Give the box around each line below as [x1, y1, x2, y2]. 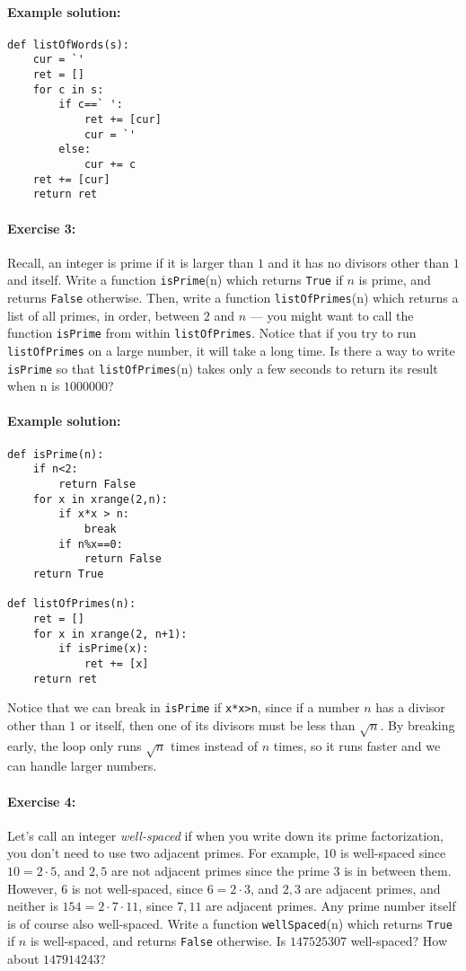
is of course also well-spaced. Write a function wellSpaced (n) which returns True [7, 914, 453, 932]
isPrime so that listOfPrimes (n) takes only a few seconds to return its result [7, 358, 438, 377]
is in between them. [344, 861, 452, 879]
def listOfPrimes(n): [7, 597, 136, 611]
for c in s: [32, 83, 104, 96]
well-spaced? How [350, 931, 448, 950]
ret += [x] [84, 657, 149, 670]
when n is [7, 376, 60, 395]
